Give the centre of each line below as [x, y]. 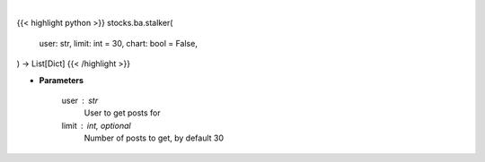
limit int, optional [96, 125]
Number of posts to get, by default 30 [154, 138]
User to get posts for [122, 113]
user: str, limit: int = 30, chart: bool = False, [118, 43]
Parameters [62, 80]
